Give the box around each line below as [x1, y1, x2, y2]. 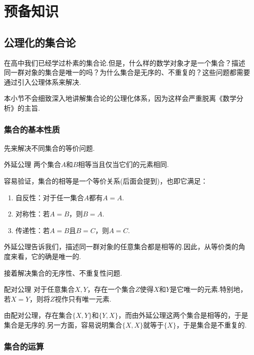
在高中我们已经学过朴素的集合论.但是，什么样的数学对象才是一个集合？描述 [4, 57, 245, 68]
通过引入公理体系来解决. [4, 76, 81, 87]
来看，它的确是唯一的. [10, 251, 81, 261]
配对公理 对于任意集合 [4, 284, 75, 294]
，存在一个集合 [87, 284, 135, 294]
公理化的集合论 [4, 34, 76, 49]
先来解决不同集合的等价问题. [4, 142, 95, 153]
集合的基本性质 [4, 123, 60, 136]
